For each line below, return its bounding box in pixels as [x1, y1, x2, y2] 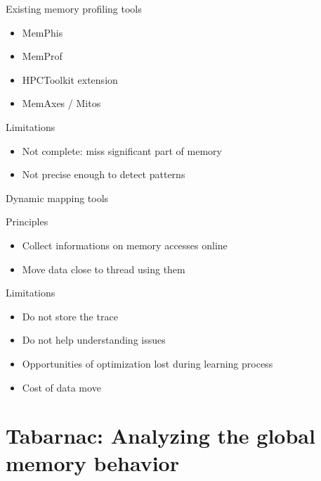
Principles [6, 214, 48, 229]
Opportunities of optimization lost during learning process [22, 356, 273, 370]
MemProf [22, 49, 63, 63]
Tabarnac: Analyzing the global [6, 421, 315, 450]
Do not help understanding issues [22, 332, 166, 347]
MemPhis [22, 25, 63, 39]
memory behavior [6, 449, 179, 477]
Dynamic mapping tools [6, 190, 109, 205]
